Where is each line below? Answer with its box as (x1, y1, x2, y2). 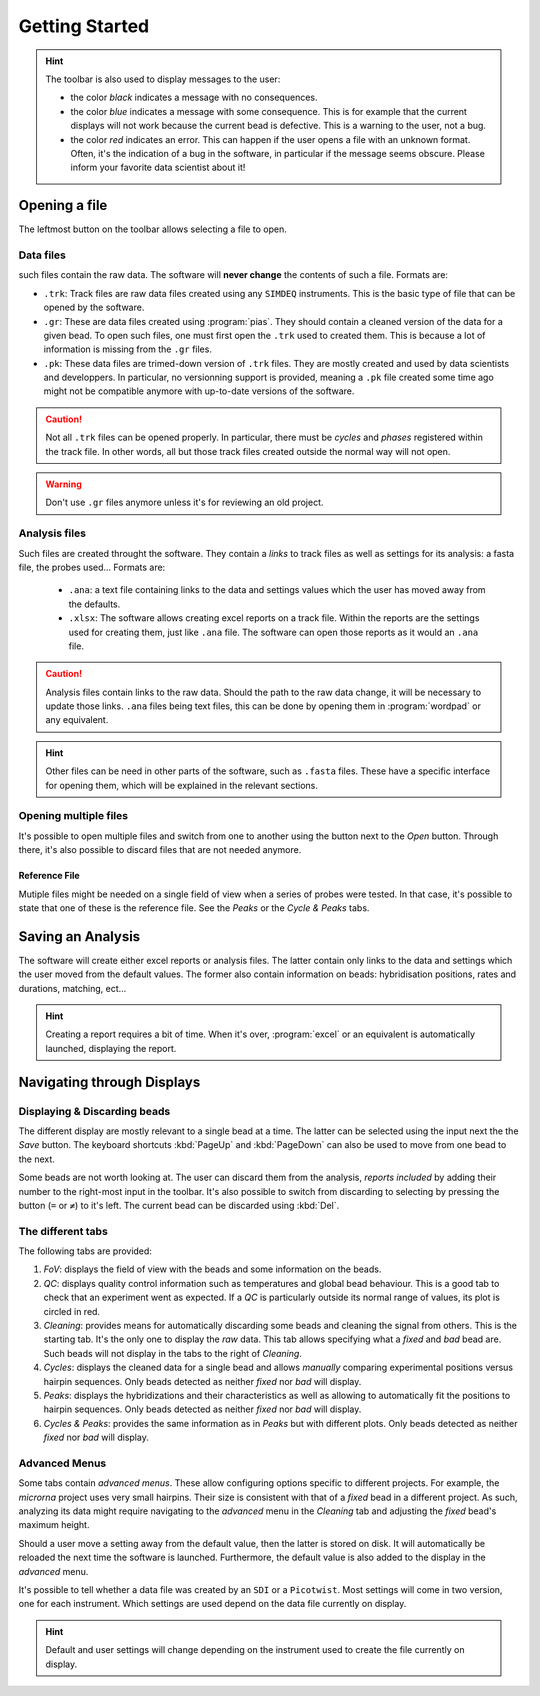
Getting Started (18, 15, 150, 37)
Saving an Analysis (18, 928, 141, 945)
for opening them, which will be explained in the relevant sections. (45, 779, 319, 791)
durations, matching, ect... (18, 982, 127, 994)
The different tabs (18, 1224, 109, 1238)
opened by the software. (43, 301, 145, 314)
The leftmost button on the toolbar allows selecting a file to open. (18, 223, 287, 235)
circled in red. (43, 1305, 100, 1317)
